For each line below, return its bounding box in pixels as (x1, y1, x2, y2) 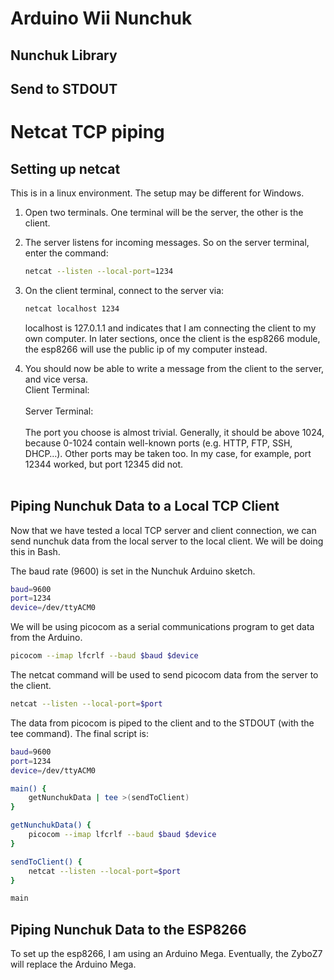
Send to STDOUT (10, 80, 118, 97)
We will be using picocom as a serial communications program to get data (10, 621, 315, 633)
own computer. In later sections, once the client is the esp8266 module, (24, 332, 321, 344)
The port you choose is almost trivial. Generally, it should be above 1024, (24, 426, 325, 438)
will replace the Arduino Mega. (10, 958, 137, 971)
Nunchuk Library (10, 47, 118, 64)
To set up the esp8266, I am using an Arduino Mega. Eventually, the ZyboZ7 (10, 948, 323, 960)
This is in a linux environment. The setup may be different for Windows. (10, 187, 305, 199)
